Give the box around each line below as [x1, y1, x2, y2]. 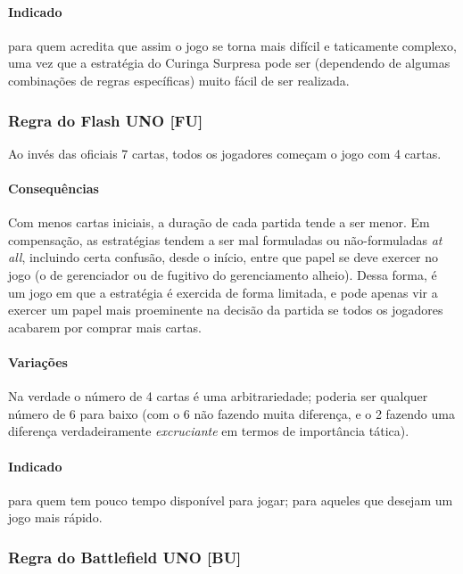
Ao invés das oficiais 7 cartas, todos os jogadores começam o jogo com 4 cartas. [8, 143, 442, 162]
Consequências [8, 178, 99, 197]
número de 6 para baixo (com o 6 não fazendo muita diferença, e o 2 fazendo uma [8, 404, 455, 422]
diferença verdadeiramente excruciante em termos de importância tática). [8, 422, 409, 440]
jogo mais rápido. [8, 508, 103, 527]
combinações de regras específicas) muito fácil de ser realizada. [8, 70, 350, 89]
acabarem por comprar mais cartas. [8, 317, 202, 336]
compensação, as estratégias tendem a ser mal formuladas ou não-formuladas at [8, 230, 442, 249]
